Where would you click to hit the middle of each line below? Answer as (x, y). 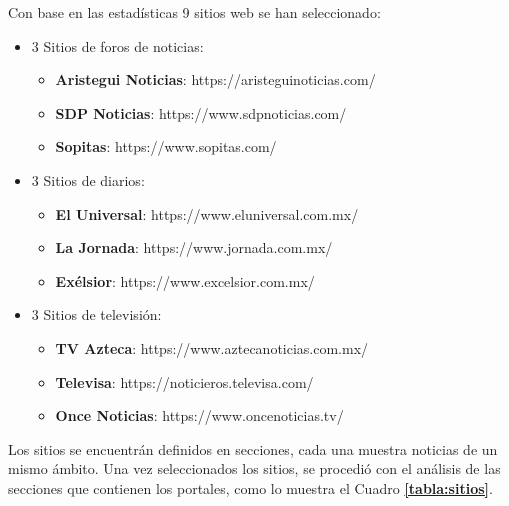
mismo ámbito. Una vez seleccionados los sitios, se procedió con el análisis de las (254, 468)
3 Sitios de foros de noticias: (117, 45)
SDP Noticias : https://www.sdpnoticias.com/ (201, 112)
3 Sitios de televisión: (96, 314)
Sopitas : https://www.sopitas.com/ (166, 146)
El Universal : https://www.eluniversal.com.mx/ (207, 213)
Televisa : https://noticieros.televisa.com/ (184, 381)
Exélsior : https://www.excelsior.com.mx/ (185, 280)
